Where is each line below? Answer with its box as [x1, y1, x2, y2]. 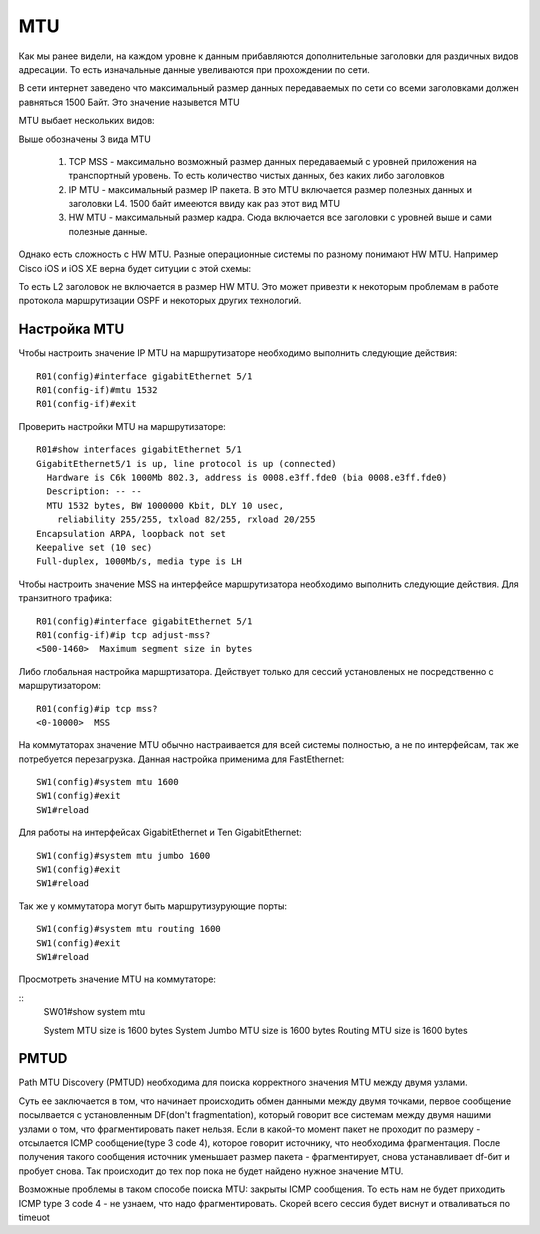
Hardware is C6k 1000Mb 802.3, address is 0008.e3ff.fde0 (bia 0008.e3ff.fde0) [46, 472, 448, 484]
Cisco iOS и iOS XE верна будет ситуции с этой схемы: [18, 262, 252, 274]
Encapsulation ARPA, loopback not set [36, 528, 227, 539]
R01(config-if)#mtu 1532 [36, 385, 158, 396]
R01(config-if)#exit [36, 398, 137, 410]
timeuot [18, 1211, 50, 1223]
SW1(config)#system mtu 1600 [36, 776, 179, 788]
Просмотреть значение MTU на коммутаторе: [18, 973, 217, 985]
